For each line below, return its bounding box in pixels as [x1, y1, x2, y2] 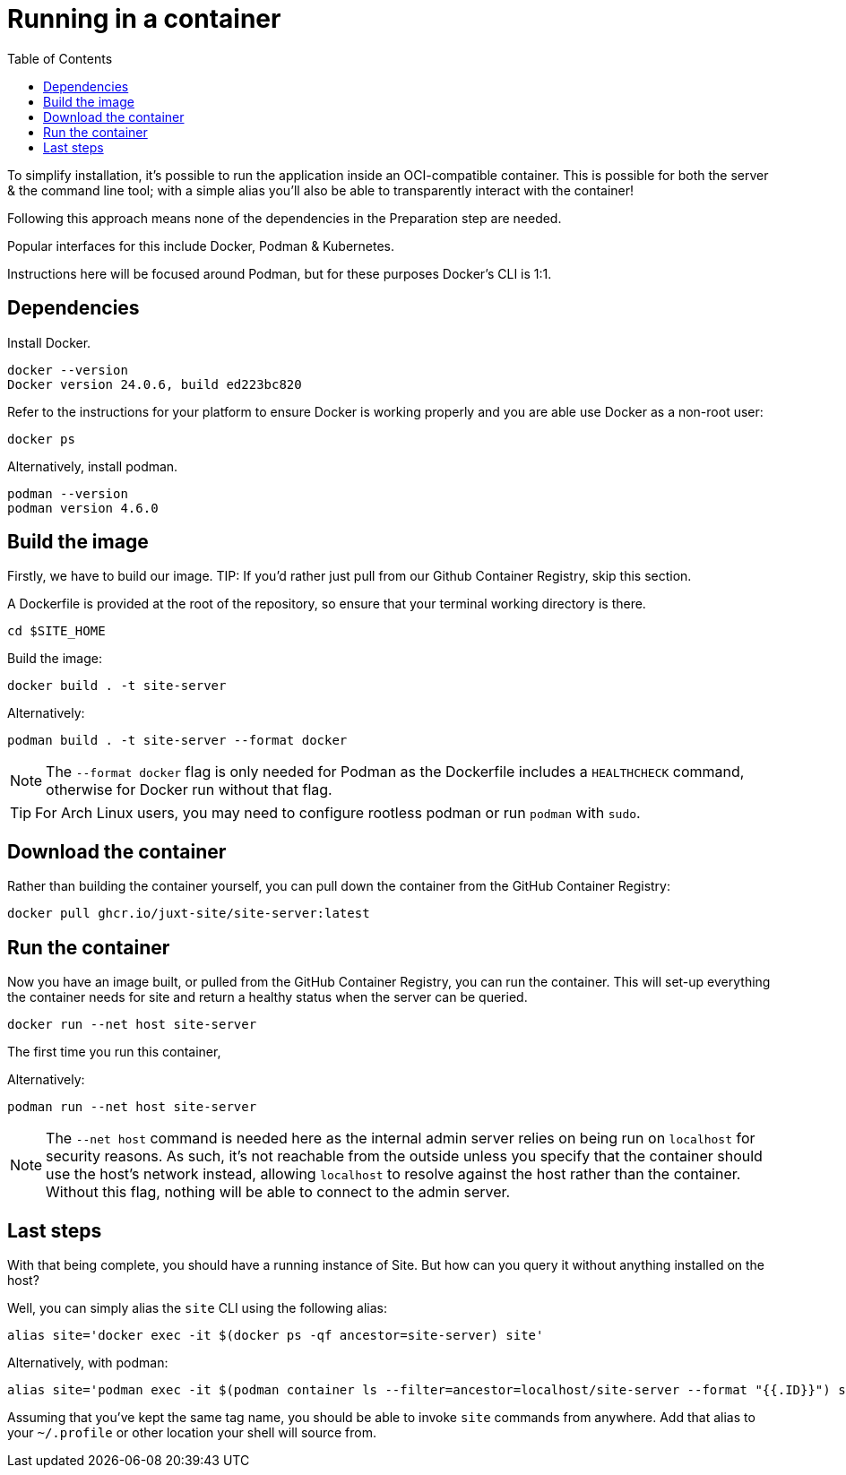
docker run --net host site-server [7, 1017, 257, 1032]
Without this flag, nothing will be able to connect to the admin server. [46, 1183, 511, 1202]
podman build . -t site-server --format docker [7, 733, 348, 748]
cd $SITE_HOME [7, 624, 106, 639]
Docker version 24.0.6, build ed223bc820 [7, 376, 302, 392]
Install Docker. [7, 334, 91, 350]
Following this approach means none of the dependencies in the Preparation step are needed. [7, 210, 562, 226]
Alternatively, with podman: [7, 1354, 168, 1370]
